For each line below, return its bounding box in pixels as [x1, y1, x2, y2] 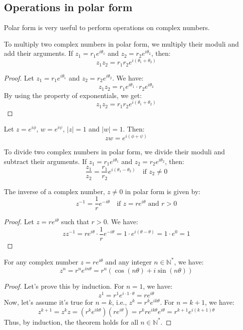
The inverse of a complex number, [4, 186, 105, 196]
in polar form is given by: [125, 186, 201, 196]
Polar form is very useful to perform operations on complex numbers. [4, 22, 210, 33]
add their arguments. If [4, 48, 73, 58]
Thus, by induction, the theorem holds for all [4, 316, 139, 327]
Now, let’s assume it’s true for [4, 297, 93, 307]
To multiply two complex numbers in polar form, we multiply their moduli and [4, 38, 239, 49]
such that [61, 216, 89, 227]
